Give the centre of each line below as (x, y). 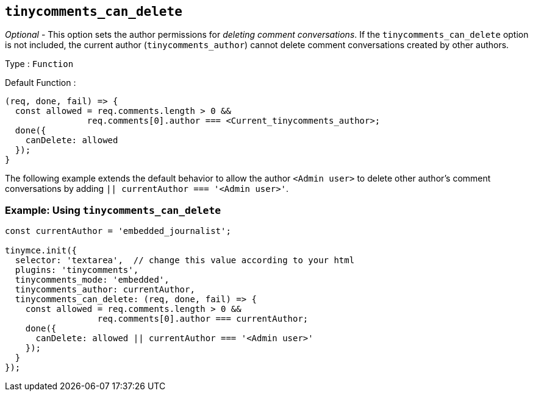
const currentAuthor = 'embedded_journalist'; (118, 231)
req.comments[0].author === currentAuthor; (203, 319)
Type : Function (39, 64)
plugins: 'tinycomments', (77, 270)
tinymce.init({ (41, 251)
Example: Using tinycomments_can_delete (113, 210)
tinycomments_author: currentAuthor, (105, 290)
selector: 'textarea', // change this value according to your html (185, 260)
